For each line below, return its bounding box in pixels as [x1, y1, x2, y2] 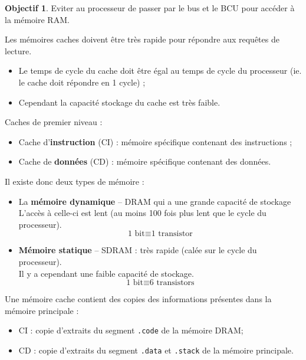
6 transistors [149, 279, 195, 287]
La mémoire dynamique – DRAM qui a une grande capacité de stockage [18, 195, 291, 207]
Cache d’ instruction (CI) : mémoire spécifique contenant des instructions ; [18, 135, 292, 148]
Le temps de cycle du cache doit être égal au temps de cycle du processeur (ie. [18, 64, 302, 77]
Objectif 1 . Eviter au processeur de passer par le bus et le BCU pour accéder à [5, 2, 295, 14]
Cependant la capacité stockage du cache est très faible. [18, 96, 221, 108]
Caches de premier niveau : [5, 116, 103, 128]
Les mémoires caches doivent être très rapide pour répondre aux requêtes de [5, 33, 279, 45]
